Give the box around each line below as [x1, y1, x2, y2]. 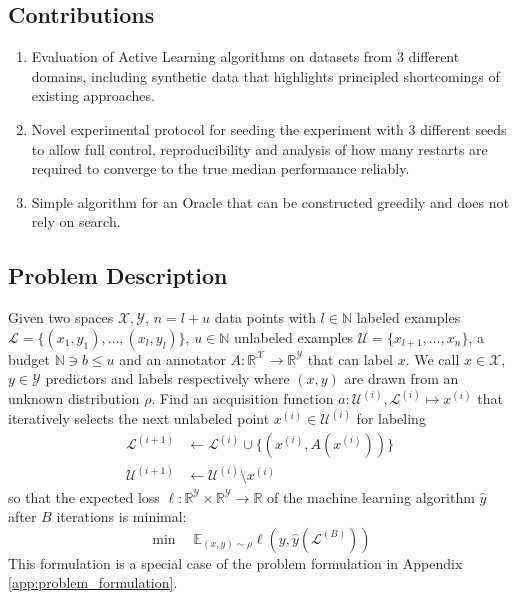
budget [8, 348, 51, 369]
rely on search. [31, 211, 121, 232]
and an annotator [119, 348, 226, 369]
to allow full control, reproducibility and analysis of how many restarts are [31, 138, 488, 159]
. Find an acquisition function [151, 388, 334, 409]
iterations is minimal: [56, 506, 187, 527]
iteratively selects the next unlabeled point [8, 408, 270, 429]
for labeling [356, 408, 426, 429]
